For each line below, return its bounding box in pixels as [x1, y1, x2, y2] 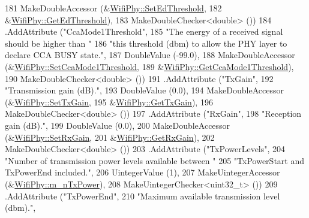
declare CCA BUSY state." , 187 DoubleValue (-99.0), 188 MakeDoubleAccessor [5, 49, 295, 61]
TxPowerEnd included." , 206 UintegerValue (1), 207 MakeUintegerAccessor [5, 166, 280, 178]
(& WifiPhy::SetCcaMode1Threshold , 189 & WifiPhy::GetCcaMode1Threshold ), [5, 60, 294, 72]
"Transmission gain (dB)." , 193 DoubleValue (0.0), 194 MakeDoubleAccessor [5, 84, 284, 96]
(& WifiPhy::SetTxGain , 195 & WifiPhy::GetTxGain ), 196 [5, 95, 213, 108]
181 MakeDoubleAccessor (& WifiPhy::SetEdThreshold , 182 [5, 2, 222, 14]
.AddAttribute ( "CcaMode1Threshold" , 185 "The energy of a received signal [5, 25, 283, 38]
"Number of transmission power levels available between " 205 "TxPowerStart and [5, 154, 304, 166]
